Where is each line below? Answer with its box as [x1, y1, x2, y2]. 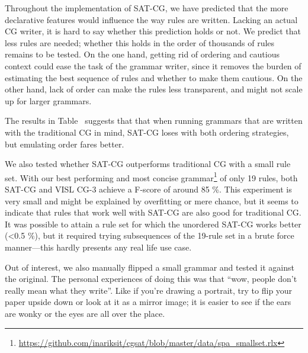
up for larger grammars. [5, 94, 92, 107]
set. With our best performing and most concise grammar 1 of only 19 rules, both [5, 169, 298, 184]
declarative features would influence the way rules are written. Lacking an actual [5, 13, 298, 25]
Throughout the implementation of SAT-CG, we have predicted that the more [5, 2, 288, 14]
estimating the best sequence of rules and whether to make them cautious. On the [5, 71, 303, 84]
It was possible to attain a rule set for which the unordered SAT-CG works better [5, 217, 301, 230]
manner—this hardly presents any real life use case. [5, 240, 192, 253]
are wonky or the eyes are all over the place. [5, 307, 165, 319]
